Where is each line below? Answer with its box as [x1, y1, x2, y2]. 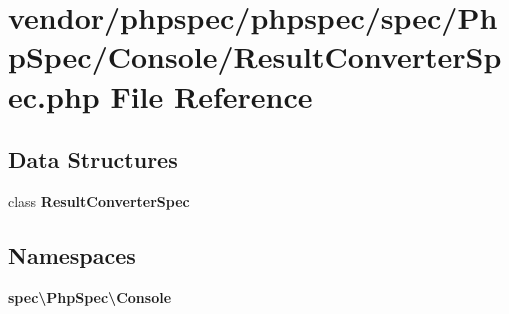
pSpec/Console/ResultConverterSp [8, 36, 502, 77]
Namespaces [8, 239, 136, 270]
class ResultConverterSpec [8, 190, 190, 211]
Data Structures [8, 144, 178, 175]
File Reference [110, 75, 313, 116]
